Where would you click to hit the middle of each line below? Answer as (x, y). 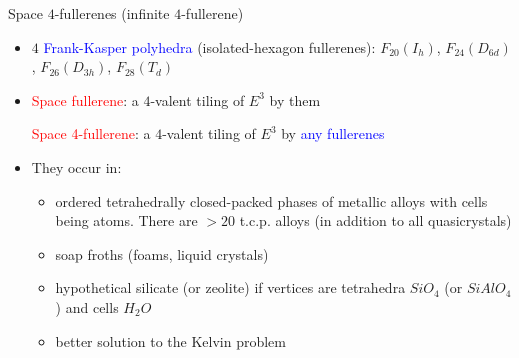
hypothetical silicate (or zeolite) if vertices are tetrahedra (230, 287)
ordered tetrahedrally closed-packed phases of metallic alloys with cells (271, 200)
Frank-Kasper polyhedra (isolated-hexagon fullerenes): (209, 46)
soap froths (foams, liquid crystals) (162, 253)
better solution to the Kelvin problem (170, 340)
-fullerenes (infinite (112, 13)
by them (295, 99)
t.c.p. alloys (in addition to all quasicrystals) (375, 220)
